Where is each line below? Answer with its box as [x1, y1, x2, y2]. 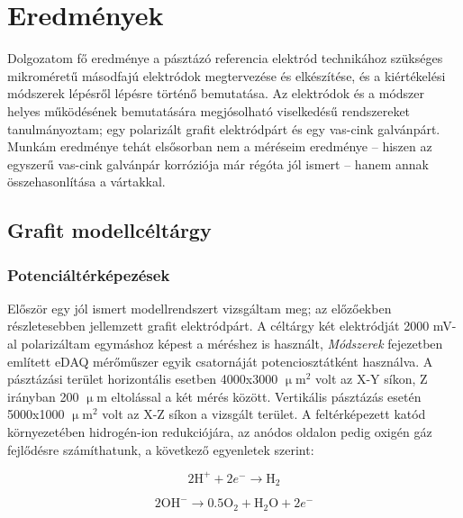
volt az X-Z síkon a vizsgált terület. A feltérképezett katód [102, 404, 426, 423]
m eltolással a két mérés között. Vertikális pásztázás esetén [96, 386, 422, 405]
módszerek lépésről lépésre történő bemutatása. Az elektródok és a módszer [7, 84, 425, 103]
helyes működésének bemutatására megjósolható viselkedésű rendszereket [7, 101, 411, 120]
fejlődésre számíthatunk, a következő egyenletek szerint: [7, 440, 314, 459]
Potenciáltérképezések [7, 263, 170, 286]
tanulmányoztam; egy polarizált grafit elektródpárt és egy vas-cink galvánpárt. [7, 119, 440, 138]
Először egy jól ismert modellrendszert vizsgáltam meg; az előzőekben [7, 298, 392, 317]
